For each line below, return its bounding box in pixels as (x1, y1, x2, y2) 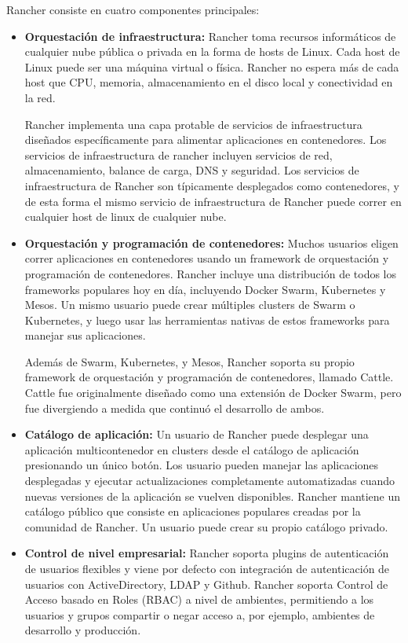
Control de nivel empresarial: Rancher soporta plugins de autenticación (24, 545, 389, 561)
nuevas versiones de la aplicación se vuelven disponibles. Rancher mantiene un (24, 487, 401, 504)
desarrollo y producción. (24, 622, 141, 638)
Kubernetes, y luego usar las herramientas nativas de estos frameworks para (24, 311, 390, 328)
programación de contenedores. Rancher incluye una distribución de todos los (24, 265, 397, 281)
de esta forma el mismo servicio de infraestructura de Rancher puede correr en (24, 193, 402, 209)
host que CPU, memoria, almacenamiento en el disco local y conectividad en (24, 74, 393, 90)
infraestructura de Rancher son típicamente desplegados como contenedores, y (24, 177, 399, 193)
